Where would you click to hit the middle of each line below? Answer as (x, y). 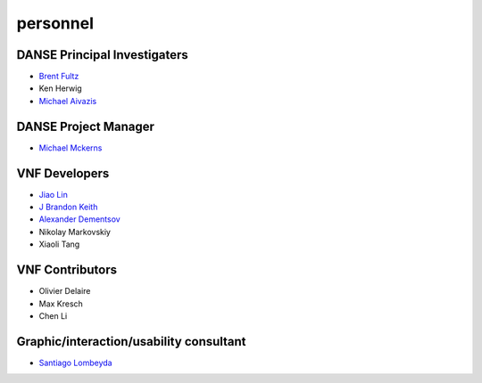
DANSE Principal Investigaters (103, 55)
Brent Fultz (59, 77)
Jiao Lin (54, 194)
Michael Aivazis (68, 101)
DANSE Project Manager (86, 126)
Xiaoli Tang (59, 244)
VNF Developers (63, 173)
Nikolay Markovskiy (75, 232)
